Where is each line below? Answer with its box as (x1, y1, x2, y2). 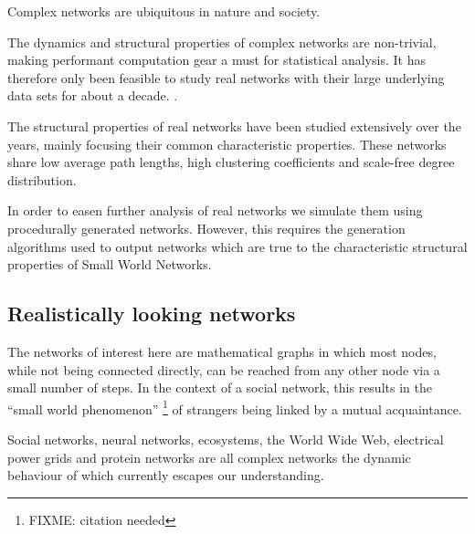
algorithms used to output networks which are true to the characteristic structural (7, 236, 468, 256)
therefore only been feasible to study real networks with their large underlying (7, 68, 445, 87)
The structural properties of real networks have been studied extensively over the (7, 116, 461, 135)
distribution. (7, 170, 77, 189)
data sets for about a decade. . (7, 86, 178, 105)
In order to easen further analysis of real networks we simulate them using (7, 201, 423, 220)
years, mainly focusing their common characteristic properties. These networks (7, 134, 447, 153)
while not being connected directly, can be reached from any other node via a (7, 360, 440, 379)
